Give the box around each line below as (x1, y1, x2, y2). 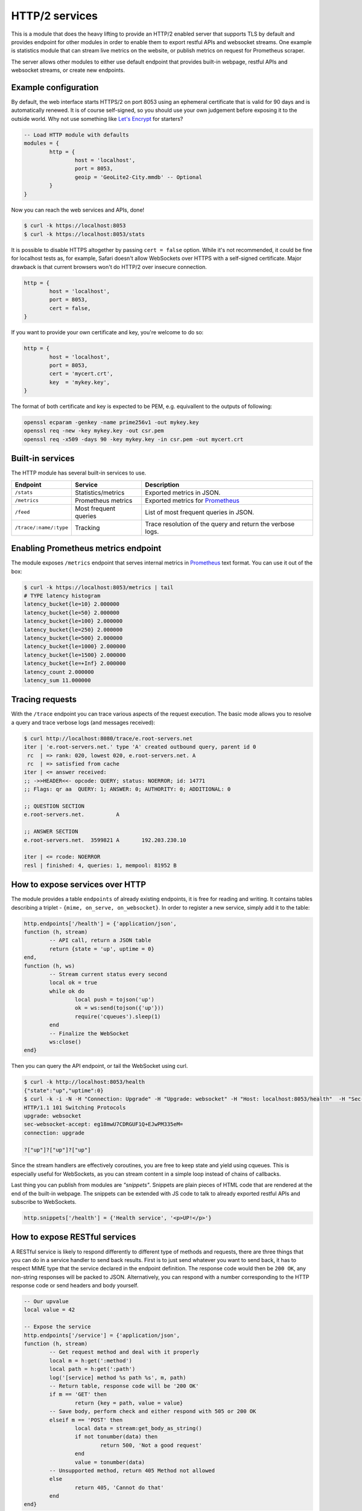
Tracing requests (11, 694, 77, 705)
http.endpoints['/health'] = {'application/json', (24, 920, 177, 927)
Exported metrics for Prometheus (145, 496, 240, 505)
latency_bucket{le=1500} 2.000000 (24, 652, 126, 658)
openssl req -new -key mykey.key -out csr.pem (24, 427, 164, 435)
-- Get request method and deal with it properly (49, 1348, 199, 1356)
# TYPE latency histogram (24, 592, 101, 600)
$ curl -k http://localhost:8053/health (24, 1079, 145, 1086)
